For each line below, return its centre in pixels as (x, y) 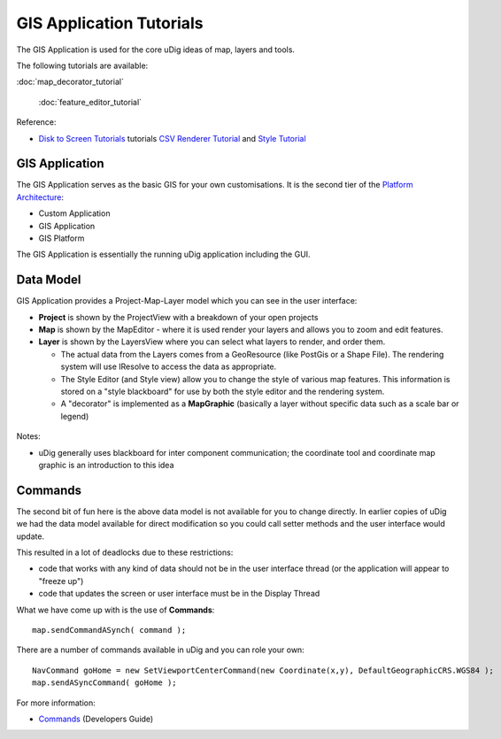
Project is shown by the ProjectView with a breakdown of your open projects (178, 317)
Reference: (36, 122)
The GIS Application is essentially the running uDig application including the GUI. (163, 254)
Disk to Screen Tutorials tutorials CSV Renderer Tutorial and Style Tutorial (172, 138)
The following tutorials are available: (82, 65)
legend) (75, 416)
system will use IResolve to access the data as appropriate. (169, 366)
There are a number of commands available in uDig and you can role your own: (160, 650)
